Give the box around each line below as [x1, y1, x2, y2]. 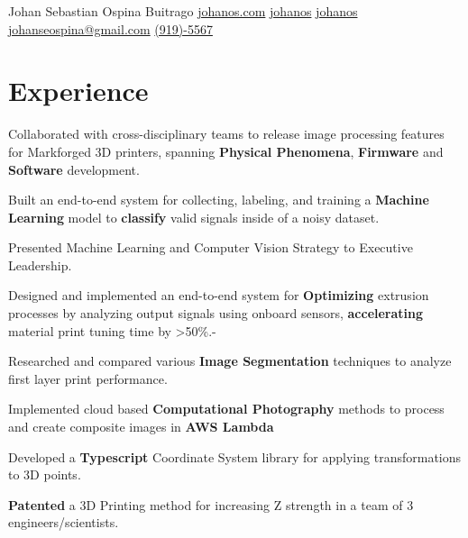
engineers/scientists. [8, 513, 119, 532]
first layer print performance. [8, 369, 168, 388]
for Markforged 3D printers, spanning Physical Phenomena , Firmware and [8, 141, 444, 160]
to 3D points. [8, 465, 81, 484]
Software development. [8, 160, 140, 178]
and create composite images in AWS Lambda [8, 417, 274, 436]
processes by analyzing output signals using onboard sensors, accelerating [8, 304, 424, 323]
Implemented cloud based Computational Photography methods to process [8, 399, 445, 418]
